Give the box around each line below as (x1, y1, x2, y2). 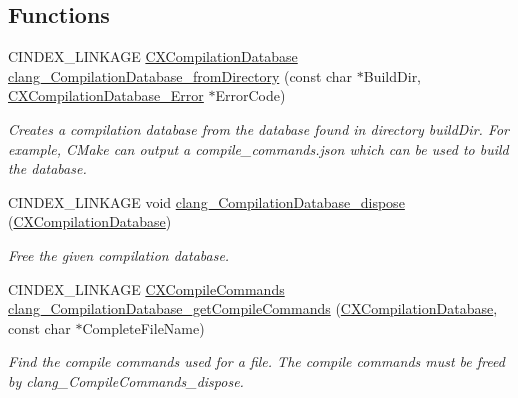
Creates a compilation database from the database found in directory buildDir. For (8, 118, 510, 139)
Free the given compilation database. (8, 244, 230, 265)
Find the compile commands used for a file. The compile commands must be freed (8, 351, 505, 372)
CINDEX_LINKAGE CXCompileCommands (8, 278, 285, 299)
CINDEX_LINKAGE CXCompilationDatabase (8, 46, 298, 67)
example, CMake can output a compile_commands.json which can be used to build (8, 138, 509, 159)
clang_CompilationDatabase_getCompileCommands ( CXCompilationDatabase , (8, 298, 498, 319)
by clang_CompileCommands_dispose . (8, 370, 244, 391)
